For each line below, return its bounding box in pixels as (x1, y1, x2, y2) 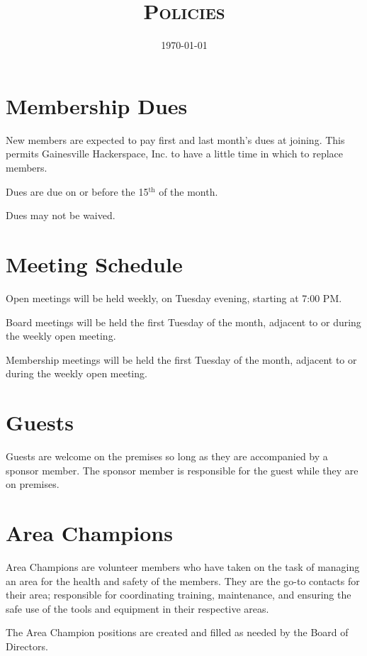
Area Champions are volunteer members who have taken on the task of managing (6, 559, 360, 574)
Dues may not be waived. (6, 208, 115, 223)
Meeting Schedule (6, 250, 183, 278)
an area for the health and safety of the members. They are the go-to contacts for (6, 573, 360, 588)
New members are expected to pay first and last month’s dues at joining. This (6, 132, 345, 147)
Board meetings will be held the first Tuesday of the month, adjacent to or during (6, 314, 361, 329)
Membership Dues (6, 91, 188, 120)
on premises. (6, 477, 60, 491)
